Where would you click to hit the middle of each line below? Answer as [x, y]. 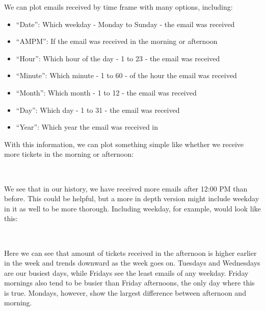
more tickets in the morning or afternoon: [69, 154]
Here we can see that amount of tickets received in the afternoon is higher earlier [130, 253]
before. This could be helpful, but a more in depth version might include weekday [132, 198]
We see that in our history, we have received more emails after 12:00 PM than [126, 188]
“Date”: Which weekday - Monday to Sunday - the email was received [125, 24]
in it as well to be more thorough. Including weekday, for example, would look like [132, 208]
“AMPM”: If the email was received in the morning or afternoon [117, 41]
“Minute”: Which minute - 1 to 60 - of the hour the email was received [126, 75]
